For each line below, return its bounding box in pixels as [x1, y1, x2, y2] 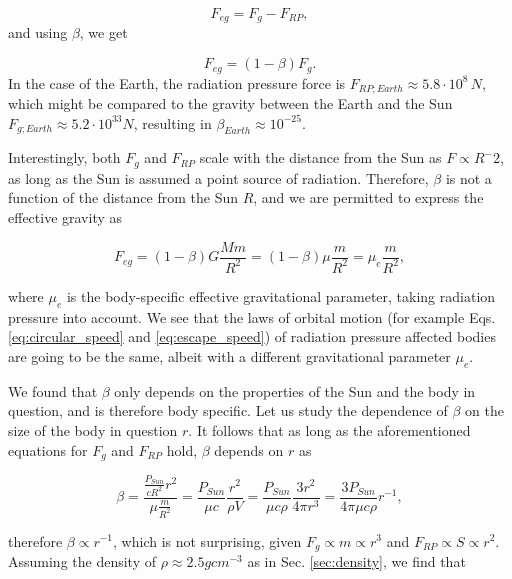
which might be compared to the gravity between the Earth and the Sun [8, 92, 453, 113]
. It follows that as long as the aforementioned [188, 419, 471, 440]
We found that [8, 380, 98, 401]
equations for [8, 439, 88, 460]
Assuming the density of [8, 550, 157, 571]
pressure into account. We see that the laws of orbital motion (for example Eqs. [8, 306, 496, 327]
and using [8, 22, 68, 43]
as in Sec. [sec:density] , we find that [247, 550, 466, 571]
